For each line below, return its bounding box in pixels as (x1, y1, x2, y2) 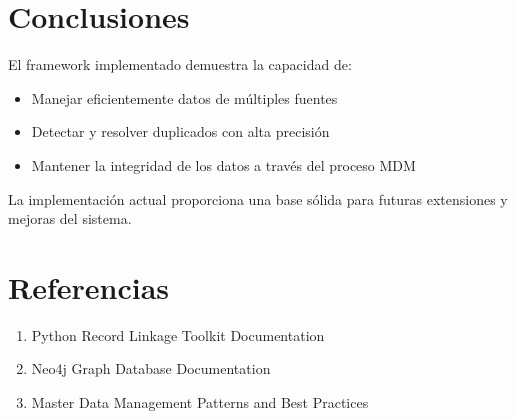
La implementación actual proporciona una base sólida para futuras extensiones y (8, 188, 508, 209)
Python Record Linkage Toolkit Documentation (31, 324, 325, 345)
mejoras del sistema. (8, 208, 132, 229)
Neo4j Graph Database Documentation (31, 358, 271, 379)
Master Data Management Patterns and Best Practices (31, 392, 369, 412)
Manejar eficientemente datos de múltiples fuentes (31, 87, 338, 108)
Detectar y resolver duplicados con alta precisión (31, 121, 330, 142)
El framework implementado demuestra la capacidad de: (8, 54, 352, 75)
